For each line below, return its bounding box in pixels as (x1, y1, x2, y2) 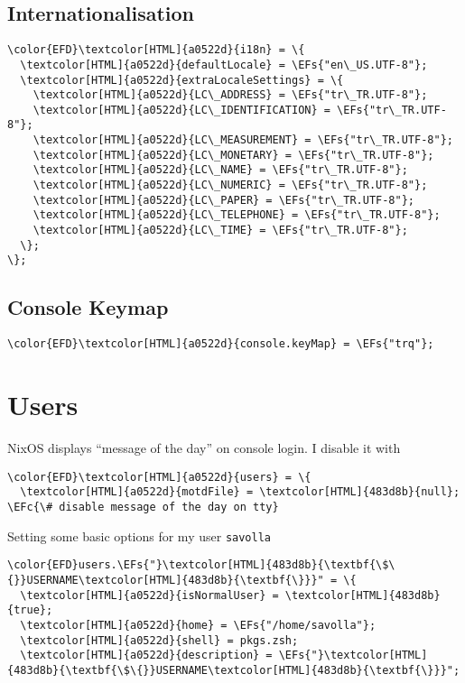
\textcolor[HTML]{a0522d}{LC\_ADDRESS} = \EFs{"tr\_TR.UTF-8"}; (33, 88, 428, 102)
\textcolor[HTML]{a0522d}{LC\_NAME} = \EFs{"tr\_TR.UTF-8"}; (33, 163, 408, 177)
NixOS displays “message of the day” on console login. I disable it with (7, 438, 401, 457)
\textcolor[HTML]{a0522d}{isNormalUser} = (20, 588, 279, 602)
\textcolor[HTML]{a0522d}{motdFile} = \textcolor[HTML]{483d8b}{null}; (20, 485, 460, 499)
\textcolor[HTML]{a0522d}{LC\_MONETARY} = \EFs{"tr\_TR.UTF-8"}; (33, 148, 434, 162)
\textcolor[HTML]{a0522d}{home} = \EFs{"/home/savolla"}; (20, 618, 377, 632)
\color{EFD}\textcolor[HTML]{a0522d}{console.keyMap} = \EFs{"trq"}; (7, 337, 434, 351)
